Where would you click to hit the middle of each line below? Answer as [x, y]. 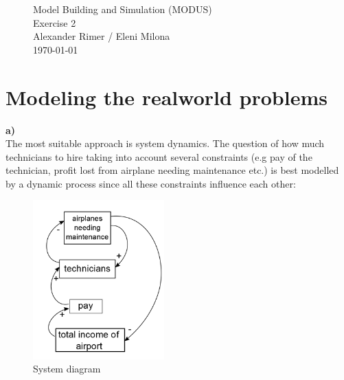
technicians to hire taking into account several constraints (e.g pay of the [159, 156]
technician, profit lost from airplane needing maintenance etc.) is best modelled [172, 170]
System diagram [67, 369]
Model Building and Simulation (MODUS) [123, 9]
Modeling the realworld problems [167, 97]
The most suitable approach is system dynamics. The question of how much [165, 143]
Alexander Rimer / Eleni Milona [102, 36]
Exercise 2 [55, 22]
